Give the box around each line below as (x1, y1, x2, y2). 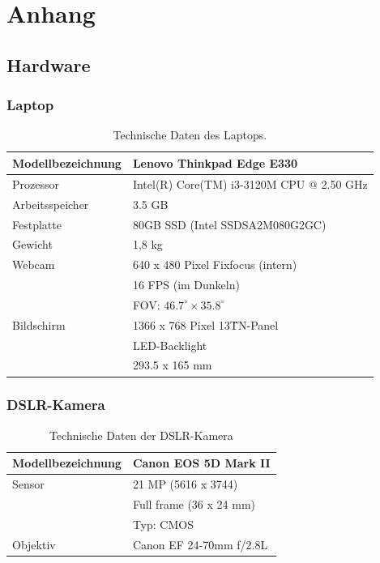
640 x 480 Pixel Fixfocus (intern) (132, 256, 297, 273)
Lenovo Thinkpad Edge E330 (132, 154, 298, 171)
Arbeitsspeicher (12, 195, 89, 212)
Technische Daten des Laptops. (113, 126, 267, 143)
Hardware (6, 52, 91, 77)
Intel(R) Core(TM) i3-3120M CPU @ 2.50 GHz (132, 175, 368, 192)
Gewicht (12, 236, 53, 253)
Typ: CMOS (132, 515, 194, 532)
